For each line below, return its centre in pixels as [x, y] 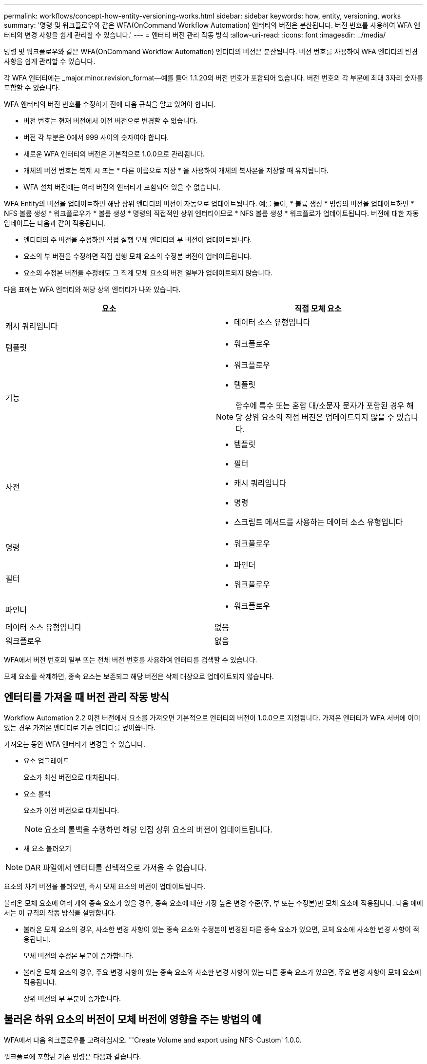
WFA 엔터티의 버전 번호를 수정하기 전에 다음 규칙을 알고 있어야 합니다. [110, 104]
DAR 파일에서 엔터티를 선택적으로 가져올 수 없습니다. [116, 867]
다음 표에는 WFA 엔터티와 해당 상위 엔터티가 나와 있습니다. [92, 289]
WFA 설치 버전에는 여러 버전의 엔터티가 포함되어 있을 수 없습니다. [122, 187]
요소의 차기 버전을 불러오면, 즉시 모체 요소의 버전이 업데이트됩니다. [105, 886]
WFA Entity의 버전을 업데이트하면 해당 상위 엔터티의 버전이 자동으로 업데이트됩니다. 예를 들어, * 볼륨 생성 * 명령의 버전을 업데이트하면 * [209, 203]
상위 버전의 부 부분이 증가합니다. [72, 998]
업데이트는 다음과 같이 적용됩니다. [55, 223]
